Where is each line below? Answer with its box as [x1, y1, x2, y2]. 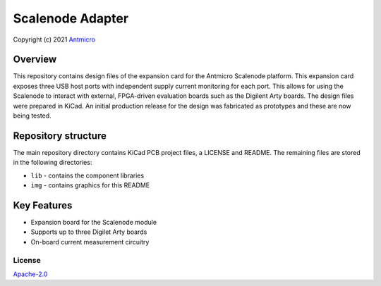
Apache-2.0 [13, 270, 48, 278]
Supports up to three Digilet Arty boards [30, 228, 147, 236]
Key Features [13, 199, 73, 211]
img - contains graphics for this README [30, 181, 150, 189]
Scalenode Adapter [13, 11, 129, 26]
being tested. [13, 111, 52, 120]
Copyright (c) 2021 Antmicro [13, 35, 95, 44]
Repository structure [13, 130, 107, 142]
